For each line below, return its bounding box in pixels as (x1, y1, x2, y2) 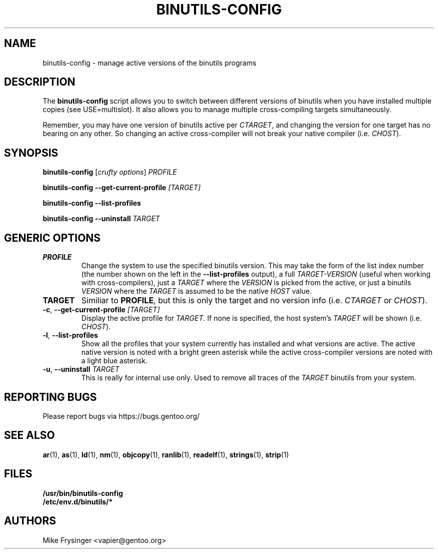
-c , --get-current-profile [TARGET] (42, 305, 160, 314)
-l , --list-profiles (42, 331, 98, 340)
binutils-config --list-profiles (42, 199, 141, 208)
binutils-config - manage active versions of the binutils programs (42, 58, 256, 67)
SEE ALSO (4, 429, 55, 442)
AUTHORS (4, 514, 56, 527)
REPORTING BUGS (4, 390, 97, 403)
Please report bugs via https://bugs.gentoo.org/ (42, 411, 200, 420)
